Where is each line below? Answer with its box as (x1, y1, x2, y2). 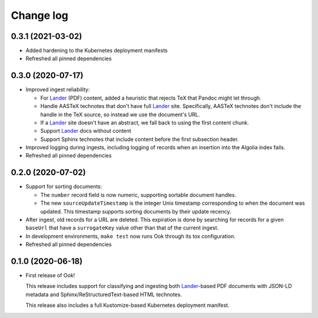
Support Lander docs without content (40, 127, 132, 135)
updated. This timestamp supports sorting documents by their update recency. (40, 208, 231, 215)
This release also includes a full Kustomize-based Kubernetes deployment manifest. (25, 301, 230, 309)
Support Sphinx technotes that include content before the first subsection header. (40, 136, 239, 143)
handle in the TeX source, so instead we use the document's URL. (40, 111, 200, 118)
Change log (11, 9, 69, 22)
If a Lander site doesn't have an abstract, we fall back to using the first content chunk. (40, 119, 250, 126)
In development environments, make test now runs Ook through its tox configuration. (25, 232, 236, 240)
